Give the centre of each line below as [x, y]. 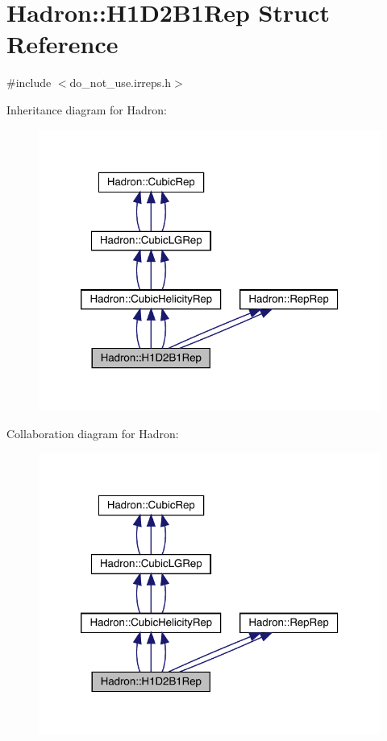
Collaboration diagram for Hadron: [93, 433]
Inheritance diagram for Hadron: [87, 109]
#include [29, 83]
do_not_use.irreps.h [121, 83]
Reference [62, 44]
